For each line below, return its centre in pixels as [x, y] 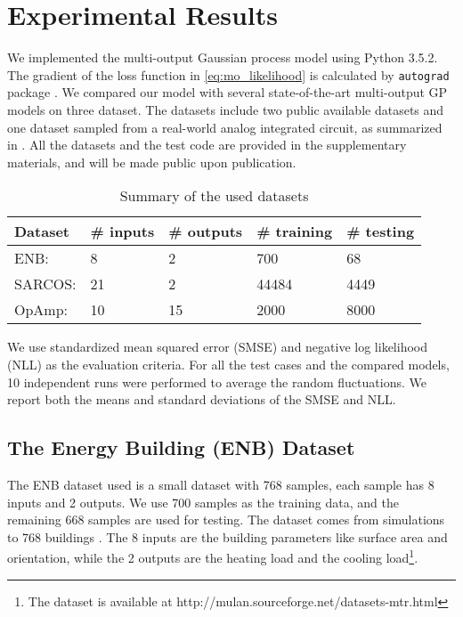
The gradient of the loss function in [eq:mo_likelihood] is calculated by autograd [228, 74]
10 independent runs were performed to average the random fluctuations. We [217, 382]
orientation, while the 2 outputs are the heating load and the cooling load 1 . [213, 556]
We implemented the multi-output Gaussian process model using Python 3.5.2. [223, 57]
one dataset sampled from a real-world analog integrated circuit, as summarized [225, 127]
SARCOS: [45, 284]
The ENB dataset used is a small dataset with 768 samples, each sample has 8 [221, 484]
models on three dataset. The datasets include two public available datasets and [226, 109]
